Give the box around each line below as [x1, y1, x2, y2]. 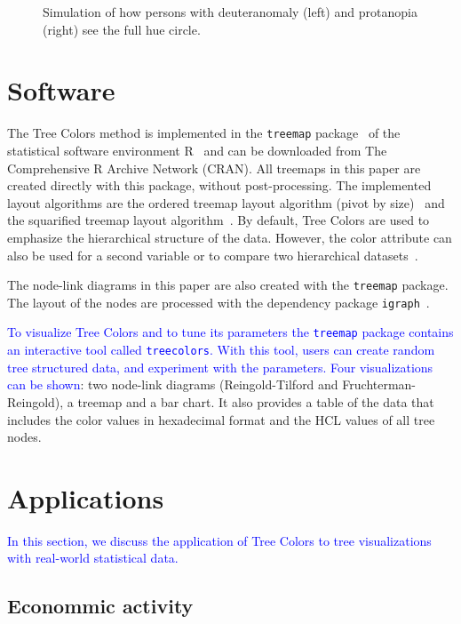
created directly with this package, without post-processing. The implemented [7, 176, 432, 195]
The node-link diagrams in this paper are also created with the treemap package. [7, 276, 449, 294]
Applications [7, 479, 164, 516]
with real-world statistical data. [7, 548, 179, 567]
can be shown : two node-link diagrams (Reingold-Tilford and [7, 375, 338, 394]
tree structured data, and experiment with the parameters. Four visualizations [7, 357, 433, 376]
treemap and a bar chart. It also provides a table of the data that [77, 392, 434, 411]
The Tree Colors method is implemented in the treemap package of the [7, 124, 401, 142]
